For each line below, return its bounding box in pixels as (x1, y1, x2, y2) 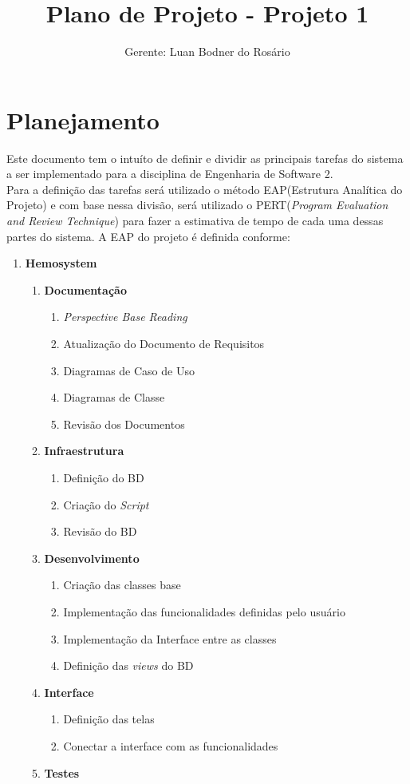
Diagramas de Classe (63, 389, 165, 406)
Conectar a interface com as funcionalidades (63, 737, 278, 754)
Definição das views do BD (63, 657, 194, 674)
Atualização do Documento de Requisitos (63, 335, 265, 351)
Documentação (44, 281, 127, 298)
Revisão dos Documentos (63, 415, 185, 432)
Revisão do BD (63, 523, 137, 540)
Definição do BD (63, 469, 144, 485)
